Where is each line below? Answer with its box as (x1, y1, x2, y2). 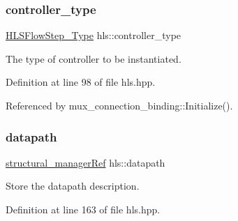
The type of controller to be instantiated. (6, 51, 181, 66)
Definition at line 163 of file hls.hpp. (6, 202, 161, 216)
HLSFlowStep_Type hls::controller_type (6, 28, 181, 43)
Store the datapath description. (6, 178, 140, 193)
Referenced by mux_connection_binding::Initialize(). (6, 98, 233, 112)
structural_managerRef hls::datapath (6, 155, 165, 169)
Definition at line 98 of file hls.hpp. (6, 75, 156, 89)
